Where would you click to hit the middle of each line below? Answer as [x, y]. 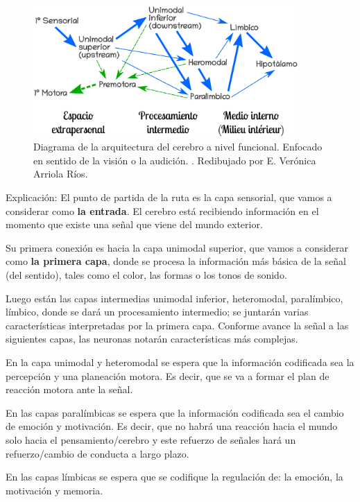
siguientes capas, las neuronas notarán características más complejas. [152, 339]
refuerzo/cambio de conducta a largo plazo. [97, 453]
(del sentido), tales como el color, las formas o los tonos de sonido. [146, 275]
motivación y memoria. [54, 490]
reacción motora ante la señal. [69, 389]
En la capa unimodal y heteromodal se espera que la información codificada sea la [180, 362]
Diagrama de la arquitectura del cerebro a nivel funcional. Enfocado [178, 147]
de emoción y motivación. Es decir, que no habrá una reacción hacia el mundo [172, 426]
